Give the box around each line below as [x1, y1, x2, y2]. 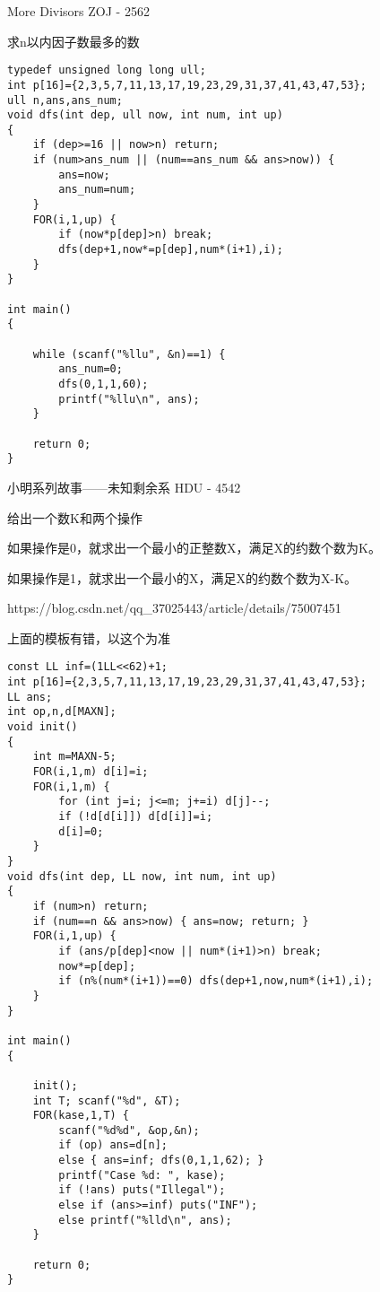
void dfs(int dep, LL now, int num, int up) [7, 869, 277, 883]
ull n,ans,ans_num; [7, 93, 123, 107]
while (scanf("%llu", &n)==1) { [32, 347, 226, 361]
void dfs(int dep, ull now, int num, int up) [7, 109, 283, 122]
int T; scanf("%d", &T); [32, 1094, 181, 1107]
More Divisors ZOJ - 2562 [7, 2, 150, 20]
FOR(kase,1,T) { [32, 1109, 130, 1122]
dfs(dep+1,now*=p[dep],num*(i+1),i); [58, 243, 283, 257]
